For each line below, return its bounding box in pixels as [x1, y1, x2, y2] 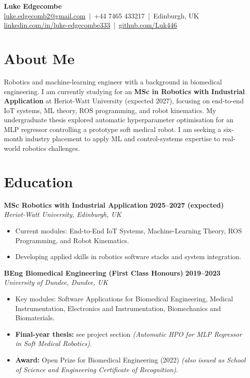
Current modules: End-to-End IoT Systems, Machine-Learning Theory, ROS [15, 225, 242, 235]
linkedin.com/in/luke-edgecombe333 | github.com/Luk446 [4, 20, 177, 30]
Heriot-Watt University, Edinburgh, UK [4, 209, 122, 219]
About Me [4, 48, 75, 68]
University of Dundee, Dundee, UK [4, 277, 108, 287]
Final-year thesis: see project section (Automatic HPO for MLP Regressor [15, 329, 242, 339]
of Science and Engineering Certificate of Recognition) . [15, 364, 178, 374]
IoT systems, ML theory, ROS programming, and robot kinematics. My [4, 105, 216, 115]
